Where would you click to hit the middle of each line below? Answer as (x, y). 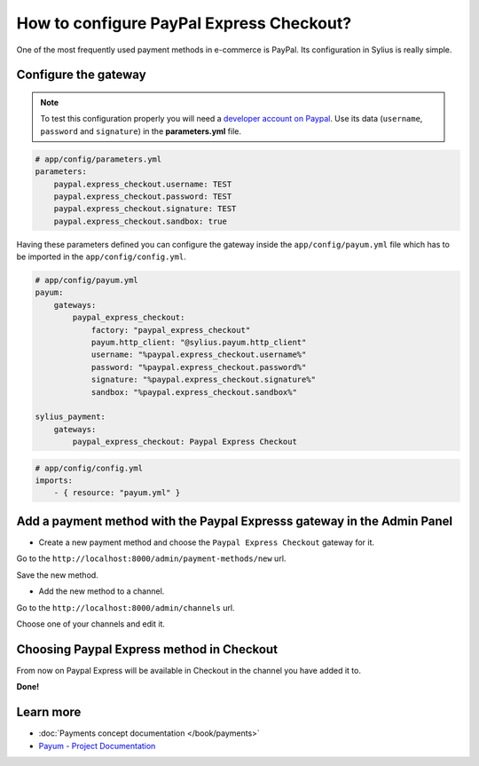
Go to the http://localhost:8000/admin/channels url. (126, 607)
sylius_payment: (71, 417)
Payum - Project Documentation (97, 746)
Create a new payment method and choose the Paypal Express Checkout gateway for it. (207, 542)
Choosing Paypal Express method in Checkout (147, 649)
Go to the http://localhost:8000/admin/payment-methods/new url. (151, 558)
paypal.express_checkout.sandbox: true (141, 221)
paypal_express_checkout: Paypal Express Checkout (185, 442)
